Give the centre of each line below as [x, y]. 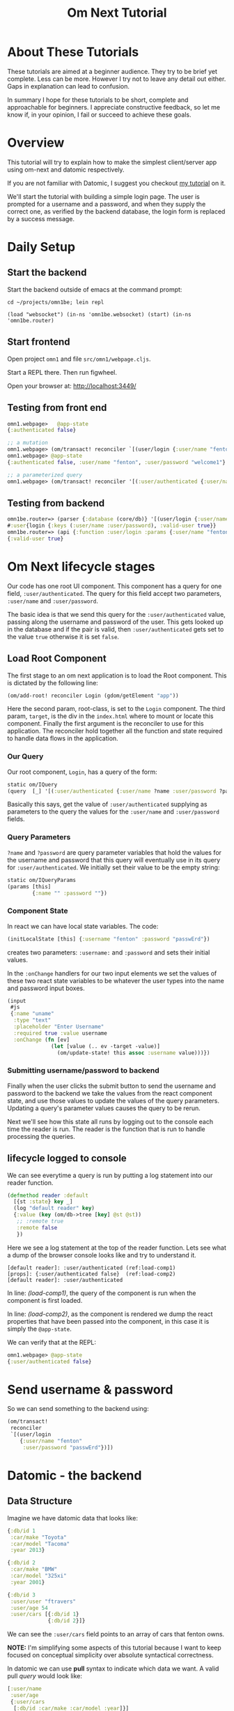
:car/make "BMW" [34, 1569]
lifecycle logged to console [67, 1159]
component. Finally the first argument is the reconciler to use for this [106, 724]
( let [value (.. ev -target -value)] [106, 1046]
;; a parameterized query [45, 475]
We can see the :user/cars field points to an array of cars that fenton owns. [116, 1634]
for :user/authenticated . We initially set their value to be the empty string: [114, 867]
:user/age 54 [29, 1608]
